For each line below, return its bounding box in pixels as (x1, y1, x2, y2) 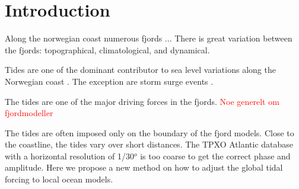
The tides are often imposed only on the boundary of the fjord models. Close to (5, 126, 294, 139)
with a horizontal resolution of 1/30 (5, 149, 134, 162)
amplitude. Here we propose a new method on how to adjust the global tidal (5, 161, 283, 174)
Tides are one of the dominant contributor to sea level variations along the (5, 63, 276, 76)
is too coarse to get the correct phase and (140, 149, 291, 162)
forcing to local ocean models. (5, 173, 113, 185)
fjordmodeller (5, 107, 53, 119)
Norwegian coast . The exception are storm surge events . (5, 75, 214, 87)
